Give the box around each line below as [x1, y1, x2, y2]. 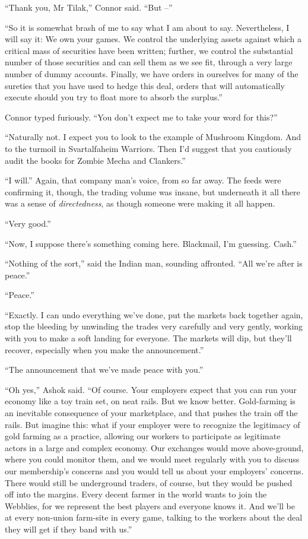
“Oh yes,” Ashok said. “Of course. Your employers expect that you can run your [5, 383, 297, 395]
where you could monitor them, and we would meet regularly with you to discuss [5, 453, 300, 465]
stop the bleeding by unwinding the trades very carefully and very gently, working [5, 320, 303, 332]
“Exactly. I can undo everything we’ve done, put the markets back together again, [5, 308, 303, 321]
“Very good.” [5, 217, 51, 229]
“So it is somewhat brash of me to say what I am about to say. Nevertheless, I [5, 21, 290, 33]
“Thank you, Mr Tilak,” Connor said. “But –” [5, 1, 173, 13]
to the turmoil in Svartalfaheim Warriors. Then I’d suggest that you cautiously [5, 142, 292, 154]
